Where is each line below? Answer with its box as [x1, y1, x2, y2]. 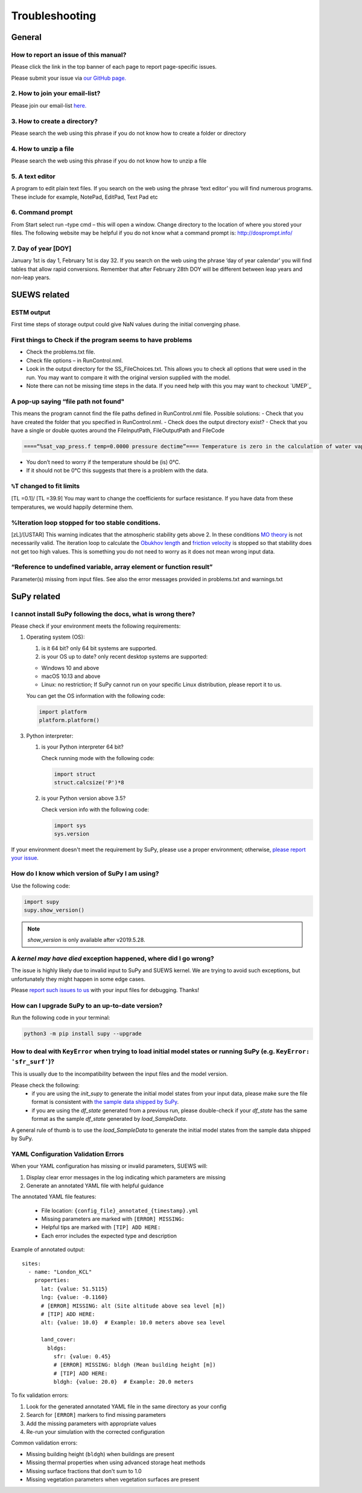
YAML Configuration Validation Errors [11, 1150, 124, 1158]
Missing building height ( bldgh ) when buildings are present [26, 1450, 174, 1457]
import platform [39, 708, 87, 715]
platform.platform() [39, 717, 100, 724]
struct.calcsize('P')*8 [54, 779, 125, 786]
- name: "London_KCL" [28, 1269, 92, 1275]
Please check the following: [11, 1082, 80, 1089]
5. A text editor [11, 172, 56, 181]
